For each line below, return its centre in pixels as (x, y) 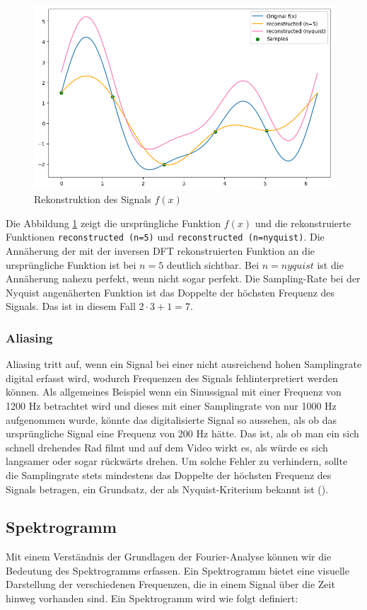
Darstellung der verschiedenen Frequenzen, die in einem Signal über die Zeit (170, 584)
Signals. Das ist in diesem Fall (71, 306)
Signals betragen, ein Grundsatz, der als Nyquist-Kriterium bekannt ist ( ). (167, 489)
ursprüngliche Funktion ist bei (71, 264)
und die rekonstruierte (303, 223)
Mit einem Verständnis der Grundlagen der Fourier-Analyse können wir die (169, 557)
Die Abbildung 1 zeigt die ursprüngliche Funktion (113, 223)
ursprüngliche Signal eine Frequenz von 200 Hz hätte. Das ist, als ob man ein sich (182, 433)
